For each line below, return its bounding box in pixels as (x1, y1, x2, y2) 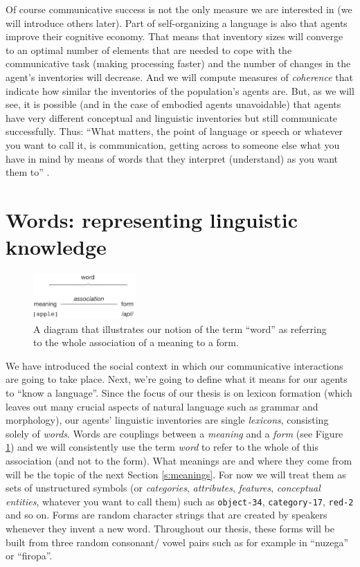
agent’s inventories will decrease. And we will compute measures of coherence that (6, 69, 353, 84)
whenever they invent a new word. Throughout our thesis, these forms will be (6, 521, 334, 536)
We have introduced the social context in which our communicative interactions (6, 358, 343, 372)
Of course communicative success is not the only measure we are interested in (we (6, 2, 352, 16)
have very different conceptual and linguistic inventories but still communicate (6, 110, 338, 125)
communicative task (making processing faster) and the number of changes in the (6, 56, 351, 71)
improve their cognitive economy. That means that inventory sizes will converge (6, 29, 343, 44)
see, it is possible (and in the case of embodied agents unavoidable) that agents (6, 97, 341, 111)
